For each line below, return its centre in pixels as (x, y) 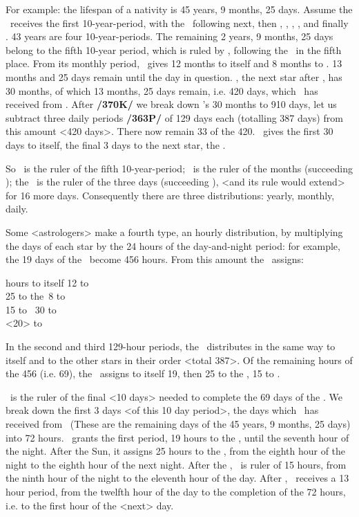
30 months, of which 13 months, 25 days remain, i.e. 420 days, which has (162, 90)
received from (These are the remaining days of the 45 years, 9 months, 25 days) (178, 424)
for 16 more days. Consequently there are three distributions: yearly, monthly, (170, 195)
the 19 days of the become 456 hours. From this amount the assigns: (155, 259)
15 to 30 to (31, 309)
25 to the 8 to (36, 296)
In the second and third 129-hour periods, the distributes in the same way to (171, 346)
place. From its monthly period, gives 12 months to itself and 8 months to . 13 (174, 63)
